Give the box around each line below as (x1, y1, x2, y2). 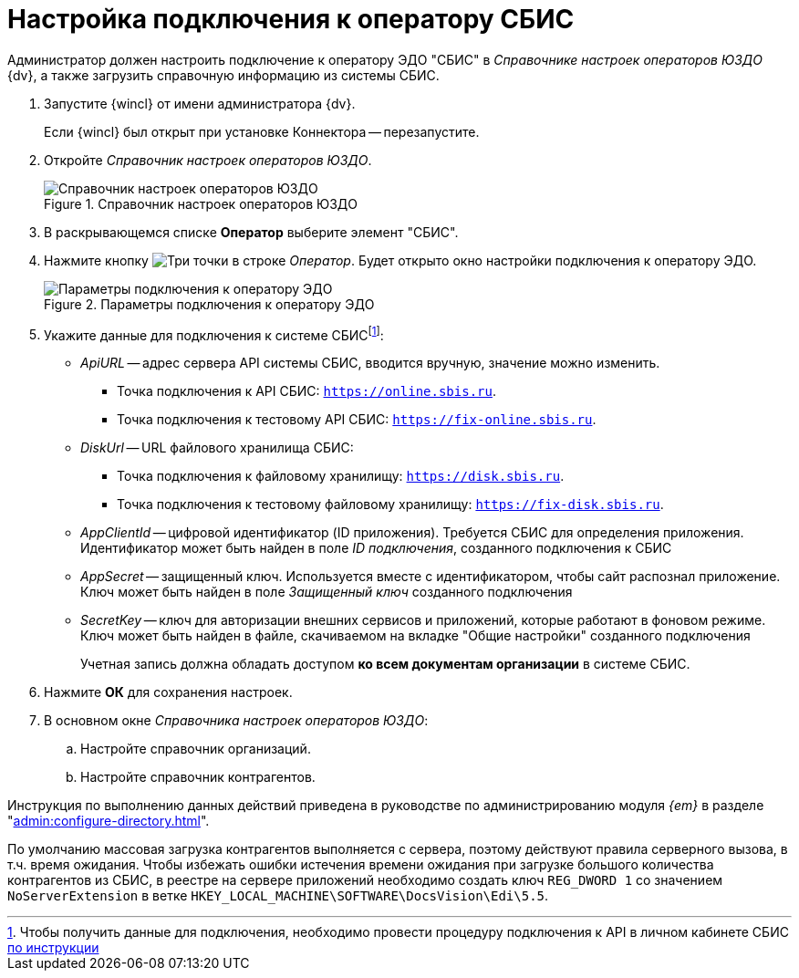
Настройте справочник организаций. (80, 741, 311, 757)
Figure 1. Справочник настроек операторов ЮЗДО (44, 195, 358, 212)
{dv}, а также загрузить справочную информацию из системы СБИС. (7, 67, 440, 83)
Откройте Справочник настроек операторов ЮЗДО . (44, 151, 372, 168)
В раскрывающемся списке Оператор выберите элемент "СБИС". (44, 224, 459, 240)
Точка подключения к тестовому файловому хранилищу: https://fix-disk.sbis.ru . (117, 496, 664, 513)
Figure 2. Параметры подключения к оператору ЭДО (44, 296, 375, 312)
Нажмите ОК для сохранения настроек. (44, 684, 293, 701)
